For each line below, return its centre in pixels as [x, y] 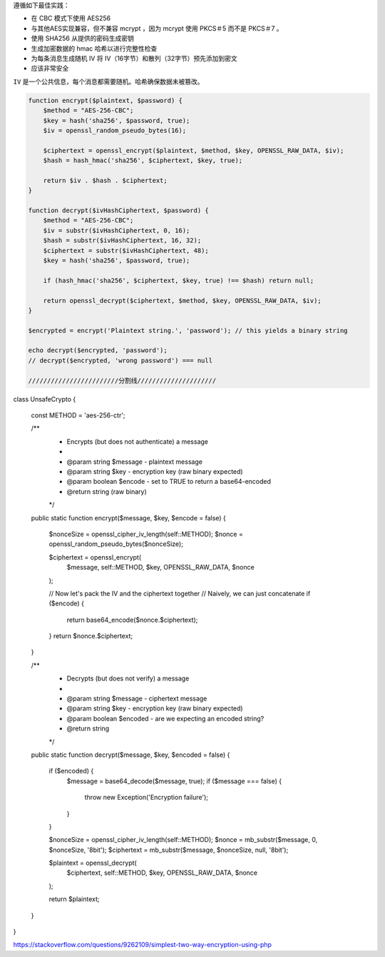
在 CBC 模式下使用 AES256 [71, 19]
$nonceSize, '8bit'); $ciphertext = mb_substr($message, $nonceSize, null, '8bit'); [169, 850]
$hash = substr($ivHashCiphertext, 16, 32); [122, 241]
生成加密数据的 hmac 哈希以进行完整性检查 [94, 48]
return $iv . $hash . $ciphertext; [105, 180]
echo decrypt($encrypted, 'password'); [98, 351]
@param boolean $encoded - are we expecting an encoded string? [165, 718]
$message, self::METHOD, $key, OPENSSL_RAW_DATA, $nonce [160, 567]
